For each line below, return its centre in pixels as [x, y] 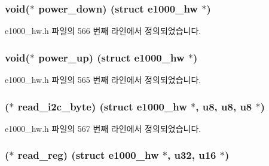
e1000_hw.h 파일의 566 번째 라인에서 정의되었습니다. [103, 31]
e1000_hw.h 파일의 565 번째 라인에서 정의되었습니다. [103, 80]
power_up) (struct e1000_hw [111, 57]
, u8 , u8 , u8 [224, 106]
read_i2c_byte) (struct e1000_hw [102, 106]
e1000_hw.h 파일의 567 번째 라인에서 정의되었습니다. [103, 128]
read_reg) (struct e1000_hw [88, 155]
